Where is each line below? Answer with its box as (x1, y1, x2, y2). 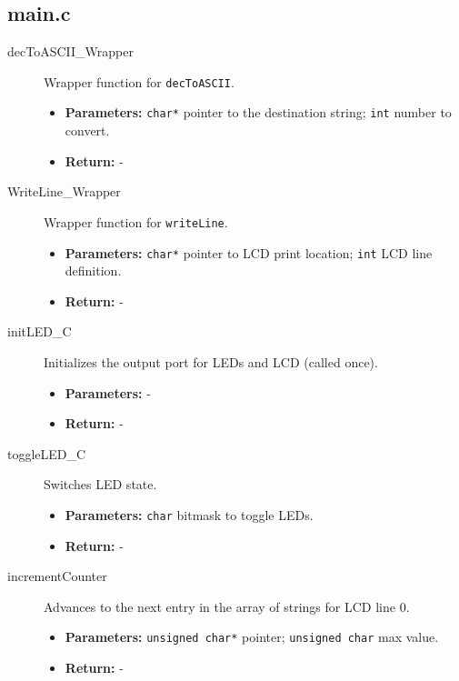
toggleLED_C (7, 444, 86, 463)
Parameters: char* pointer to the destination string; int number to (65, 103, 452, 122)
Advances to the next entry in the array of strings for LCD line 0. (44, 596, 410, 616)
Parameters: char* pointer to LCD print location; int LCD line (65, 243, 433, 262)
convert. (65, 121, 110, 140)
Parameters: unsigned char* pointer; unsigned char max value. (65, 627, 439, 646)
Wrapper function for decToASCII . (44, 72, 234, 91)
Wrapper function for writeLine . (44, 212, 228, 231)
